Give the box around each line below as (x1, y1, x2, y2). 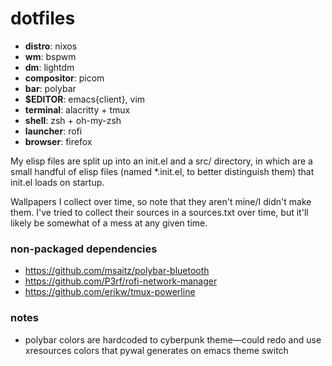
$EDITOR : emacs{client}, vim (24, 93, 146, 105)
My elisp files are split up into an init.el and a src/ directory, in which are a (10, 155, 313, 167)
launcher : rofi (24, 125, 83, 137)
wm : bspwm (24, 50, 77, 62)
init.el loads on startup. (10, 176, 105, 188)
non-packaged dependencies (10, 242, 158, 256)
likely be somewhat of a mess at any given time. (10, 217, 208, 229)
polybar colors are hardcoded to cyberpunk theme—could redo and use (24, 333, 322, 346)
